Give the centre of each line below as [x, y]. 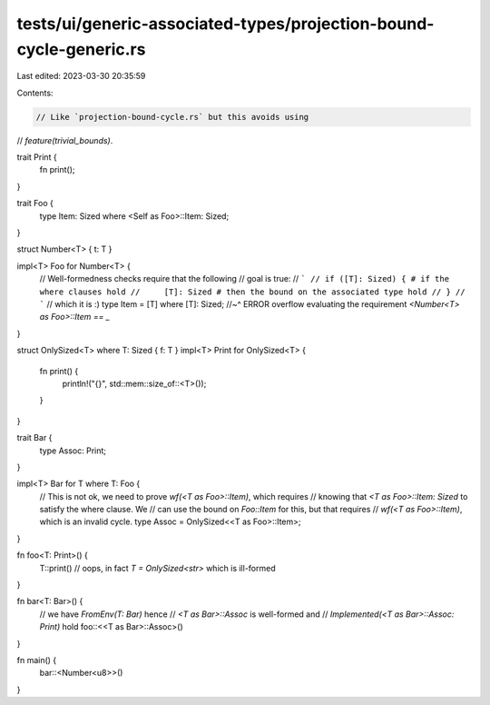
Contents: [35, 93]
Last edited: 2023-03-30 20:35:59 [81, 76]
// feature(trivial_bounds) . [65, 140]
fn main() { [37, 660]
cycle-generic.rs [81, 49]
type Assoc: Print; [73, 451]
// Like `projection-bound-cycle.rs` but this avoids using [172, 117]
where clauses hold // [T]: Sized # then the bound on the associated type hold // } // [253, 292]
